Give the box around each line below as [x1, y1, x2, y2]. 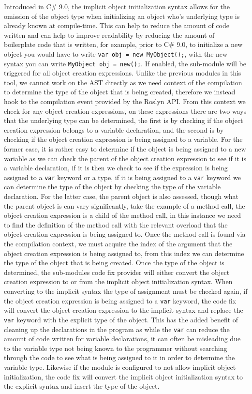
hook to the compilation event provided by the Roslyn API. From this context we [4, 96, 246, 106]
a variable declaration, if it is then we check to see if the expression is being [4, 163, 228, 173]
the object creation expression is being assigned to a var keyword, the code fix [4, 295, 237, 305]
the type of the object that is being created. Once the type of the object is [4, 258, 224, 268]
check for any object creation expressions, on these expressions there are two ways [4, 106, 247, 116]
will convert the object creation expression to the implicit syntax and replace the [4, 305, 243, 315]
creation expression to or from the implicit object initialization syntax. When [4, 276, 233, 287]
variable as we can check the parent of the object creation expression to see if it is [4, 153, 246, 163]
